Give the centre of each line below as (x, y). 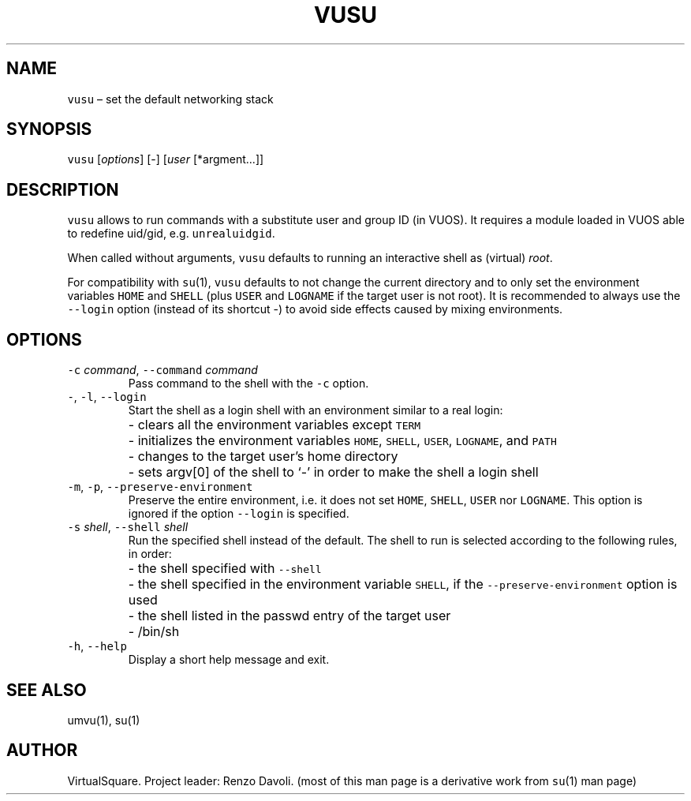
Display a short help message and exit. (229, 660)
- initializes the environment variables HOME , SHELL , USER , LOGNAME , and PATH (342, 441)
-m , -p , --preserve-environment (160, 487)
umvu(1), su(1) (104, 720)
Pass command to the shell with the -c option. (248, 384)
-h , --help (97, 646)
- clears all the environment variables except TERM (275, 425)
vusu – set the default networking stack (170, 99)
